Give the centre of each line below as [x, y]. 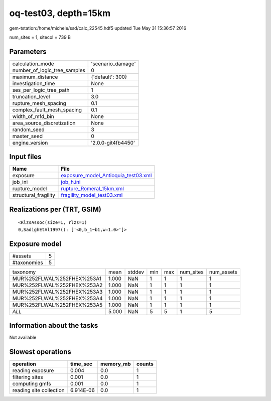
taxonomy [24, 272]
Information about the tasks [54, 325]
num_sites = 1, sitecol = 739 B [40, 37]
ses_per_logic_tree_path [41, 90]
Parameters [28, 51]
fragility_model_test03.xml [92, 195]
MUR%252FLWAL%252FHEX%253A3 [57, 292]
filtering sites [28, 377]
